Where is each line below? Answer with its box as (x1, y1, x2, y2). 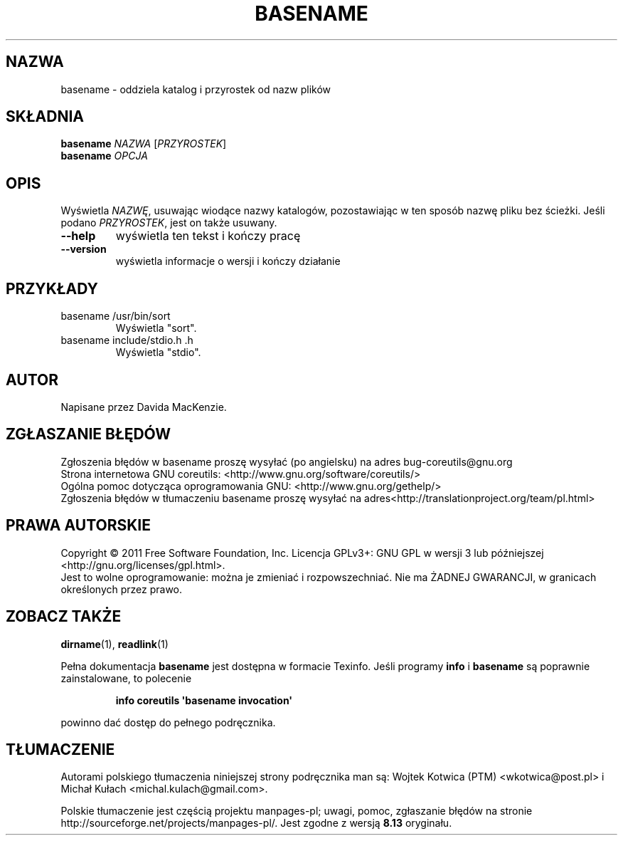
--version (60, 243, 107, 256)
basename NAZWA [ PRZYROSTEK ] (60, 137, 227, 150)
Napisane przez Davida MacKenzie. (60, 400, 227, 413)
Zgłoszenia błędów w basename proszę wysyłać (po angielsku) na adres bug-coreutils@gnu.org (60, 455, 513, 468)
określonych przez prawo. (60, 583, 183, 595)
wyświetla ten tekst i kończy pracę (115, 229, 301, 244)
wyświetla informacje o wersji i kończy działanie (115, 255, 341, 268)
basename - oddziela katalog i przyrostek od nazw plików (60, 83, 331, 95)
